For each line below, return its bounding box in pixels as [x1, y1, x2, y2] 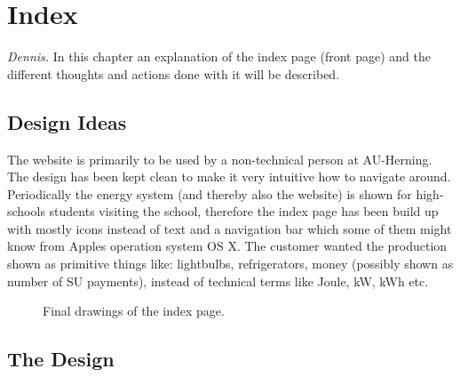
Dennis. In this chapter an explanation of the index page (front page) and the [7, 47, 431, 66]
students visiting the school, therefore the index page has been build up [49, 202, 439, 221]
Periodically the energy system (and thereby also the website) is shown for [7, 184, 412, 203]
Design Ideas [7, 108, 127, 135]
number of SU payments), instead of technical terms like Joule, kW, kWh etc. [7, 271, 429, 290]
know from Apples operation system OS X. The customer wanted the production [7, 237, 448, 255]
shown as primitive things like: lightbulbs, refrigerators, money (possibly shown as [7, 254, 454, 273]
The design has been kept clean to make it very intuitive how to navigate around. [7, 167, 451, 186]
